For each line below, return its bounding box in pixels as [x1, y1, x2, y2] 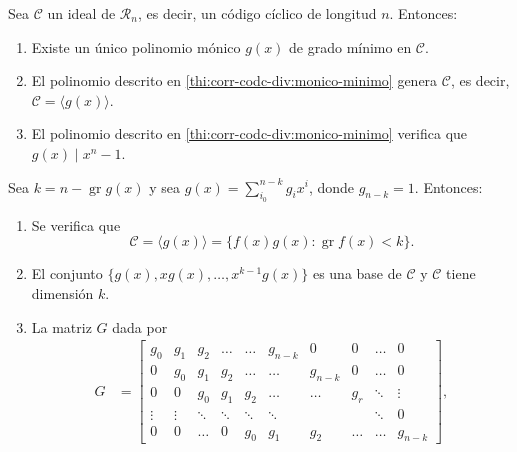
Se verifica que [31, 214, 121, 235]
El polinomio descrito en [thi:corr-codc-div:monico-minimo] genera [31, 70, 438, 91]
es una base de [312, 263, 402, 284]
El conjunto [31, 263, 103, 284]
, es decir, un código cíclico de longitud [137, 3, 377, 23]
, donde [308, 176, 354, 197]
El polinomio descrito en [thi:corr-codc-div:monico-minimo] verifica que [31, 123, 468, 144]
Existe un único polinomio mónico [31, 36, 241, 57]
